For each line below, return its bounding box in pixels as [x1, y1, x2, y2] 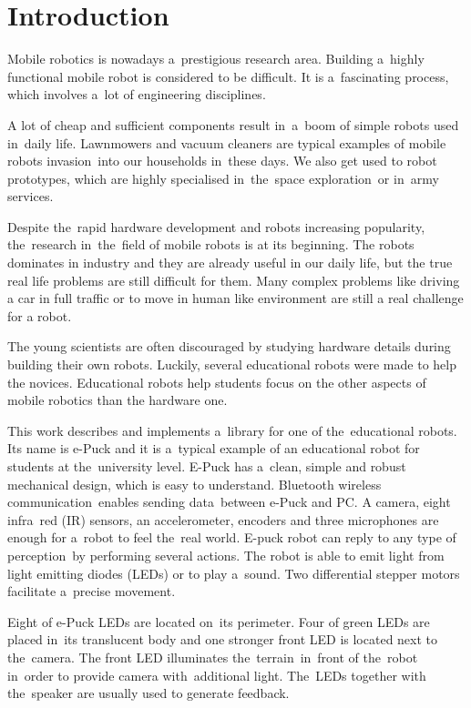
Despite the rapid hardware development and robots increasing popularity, [7, 217, 425, 236]
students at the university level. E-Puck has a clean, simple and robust [7, 457, 406, 475]
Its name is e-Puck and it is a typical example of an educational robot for [7, 439, 420, 458]
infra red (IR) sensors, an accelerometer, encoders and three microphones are [7, 510, 439, 529]
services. [7, 187, 54, 206]
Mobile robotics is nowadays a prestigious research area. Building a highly [7, 49, 425, 68]
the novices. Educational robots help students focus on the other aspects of [7, 372, 426, 391]
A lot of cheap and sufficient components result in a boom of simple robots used [7, 115, 459, 134]
